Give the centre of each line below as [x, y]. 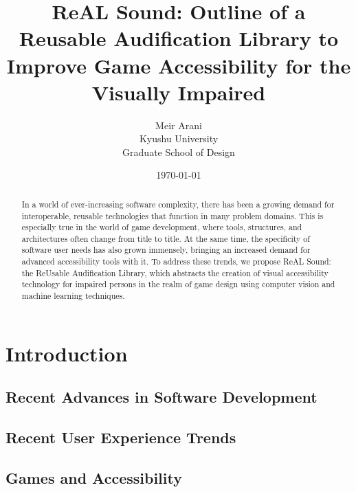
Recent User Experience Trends [121, 437]
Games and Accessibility [94, 477]
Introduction [67, 353]
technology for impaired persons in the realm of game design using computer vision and [178, 284]
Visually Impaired [179, 92]
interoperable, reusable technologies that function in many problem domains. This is [173, 215]
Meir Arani [179, 125]
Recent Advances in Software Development [162, 397]
